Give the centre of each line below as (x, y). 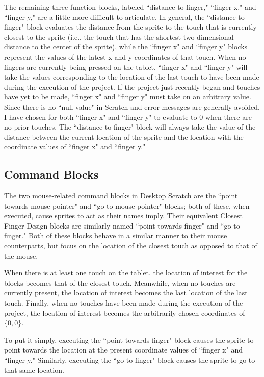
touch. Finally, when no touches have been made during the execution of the (124, 303)
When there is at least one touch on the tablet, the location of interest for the (126, 273)
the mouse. (21, 255)
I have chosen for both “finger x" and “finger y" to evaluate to (101, 117)
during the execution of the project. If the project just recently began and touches (132, 86)
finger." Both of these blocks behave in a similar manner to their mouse (116, 235)
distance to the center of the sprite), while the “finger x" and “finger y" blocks (126, 47)
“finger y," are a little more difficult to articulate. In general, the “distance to (124, 17)
